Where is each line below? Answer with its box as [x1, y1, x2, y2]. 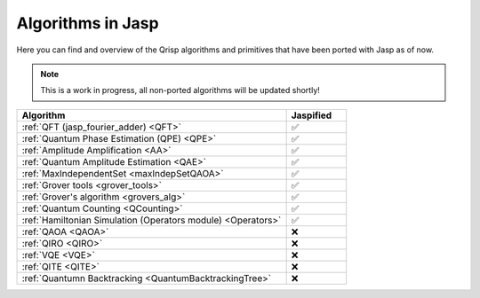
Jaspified [291, 109, 332, 122]
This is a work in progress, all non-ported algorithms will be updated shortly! [40, 85, 320, 96]
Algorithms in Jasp [16, 13, 159, 33]
